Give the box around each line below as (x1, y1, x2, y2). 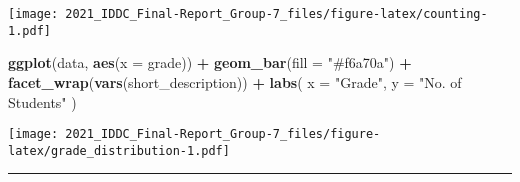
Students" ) (8, 91, 77, 112)
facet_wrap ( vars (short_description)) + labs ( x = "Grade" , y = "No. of (8, 71, 462, 92)
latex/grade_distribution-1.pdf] (8, 143, 230, 158)
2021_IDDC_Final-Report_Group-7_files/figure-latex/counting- (65, 7, 488, 21)
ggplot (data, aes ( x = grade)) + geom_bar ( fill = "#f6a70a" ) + (8, 52, 412, 73)
